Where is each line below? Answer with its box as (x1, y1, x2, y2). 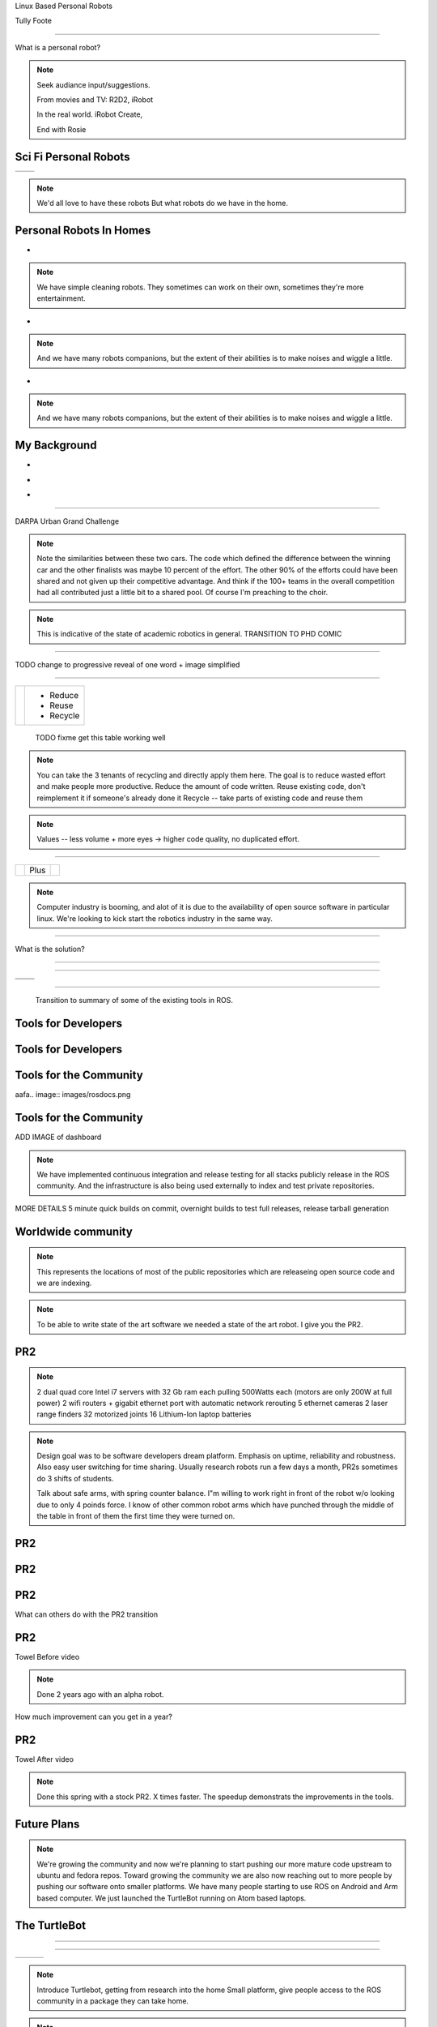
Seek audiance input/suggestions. (36, 79, 151, 89)
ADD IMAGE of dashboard (15, 1132, 102, 1142)
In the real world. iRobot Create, (36, 109, 143, 119)
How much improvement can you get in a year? (15, 1712, 173, 1722)
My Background (15, 439, 97, 452)
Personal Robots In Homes (15, 223, 151, 237)
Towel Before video (15, 1652, 80, 1661)
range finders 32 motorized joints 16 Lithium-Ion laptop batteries (36, 1409, 252, 1419)
